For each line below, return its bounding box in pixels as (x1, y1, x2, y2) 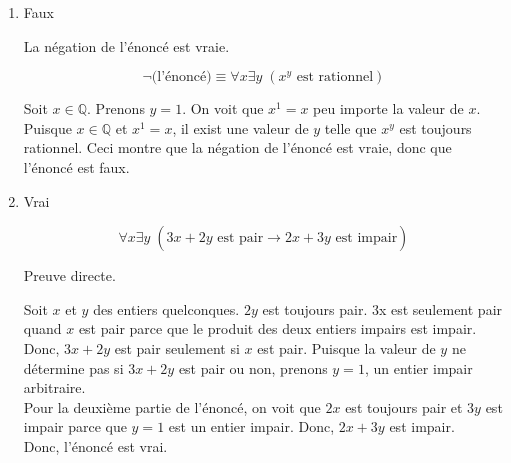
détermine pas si (23, 357, 124, 378)
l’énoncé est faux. (23, 156, 130, 177)
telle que (324, 117, 377, 138)
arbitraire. (23, 377, 86, 398)
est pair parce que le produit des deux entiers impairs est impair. (78, 318, 477, 339)
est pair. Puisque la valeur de (257, 337, 436, 358)
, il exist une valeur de (172, 117, 309, 138)
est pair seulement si (114, 337, 240, 358)
